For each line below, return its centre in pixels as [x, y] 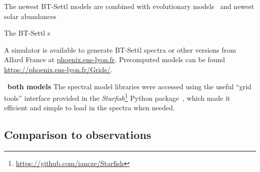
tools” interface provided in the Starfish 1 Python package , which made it [117, 97]
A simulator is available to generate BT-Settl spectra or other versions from [120, 49]
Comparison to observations [78, 135]
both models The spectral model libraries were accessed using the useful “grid [129, 86]
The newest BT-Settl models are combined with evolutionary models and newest [129, 6]
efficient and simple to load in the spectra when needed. [89, 108]
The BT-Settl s [27, 33]
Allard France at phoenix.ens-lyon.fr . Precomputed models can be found [115, 59]
